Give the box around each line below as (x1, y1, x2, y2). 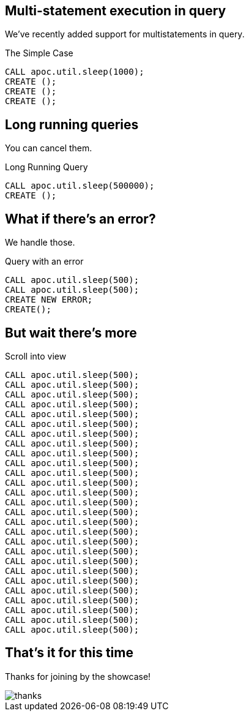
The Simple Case (5, 48, 73, 59)
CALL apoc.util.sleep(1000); (5, 67, 144, 77)
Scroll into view (5, 350, 67, 361)
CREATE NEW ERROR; (5, 295, 93, 305)
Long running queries (5, 116, 139, 132)
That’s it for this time (5, 645, 133, 661)
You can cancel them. (5, 143, 92, 154)
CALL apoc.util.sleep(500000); (5, 181, 155, 191)
